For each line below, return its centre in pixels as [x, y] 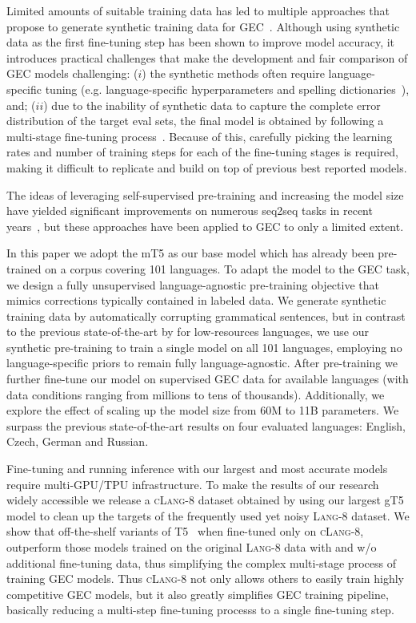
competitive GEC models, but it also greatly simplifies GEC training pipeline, [198, 594]
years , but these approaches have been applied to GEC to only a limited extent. [205, 226]
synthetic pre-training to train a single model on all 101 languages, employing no [204, 347]
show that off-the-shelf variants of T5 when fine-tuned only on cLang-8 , [185, 531]
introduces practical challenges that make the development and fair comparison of [207, 57]
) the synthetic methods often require [233, 73]
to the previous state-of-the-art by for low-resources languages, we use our [188, 332]
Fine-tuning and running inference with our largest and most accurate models [197, 469]
